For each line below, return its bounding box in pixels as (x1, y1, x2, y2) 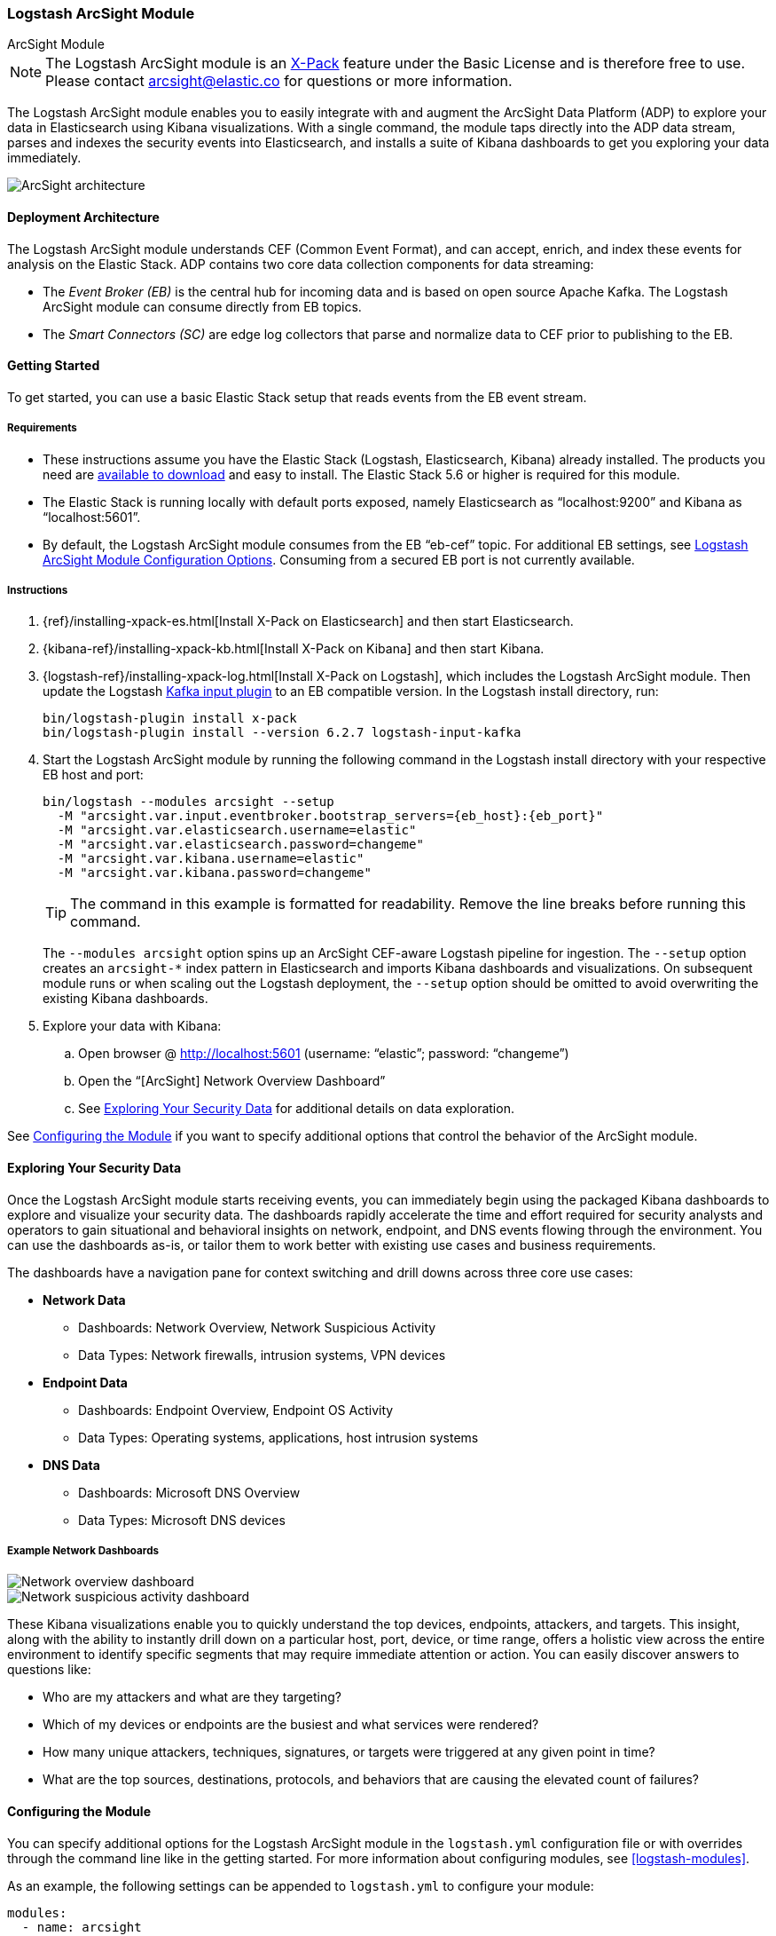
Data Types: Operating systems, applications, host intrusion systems (78, 1429, 479, 1445)
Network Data (43, 1292, 126, 1308)
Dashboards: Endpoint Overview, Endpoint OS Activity (78, 1402, 394, 1418)
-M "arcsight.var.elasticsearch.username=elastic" (57, 823, 417, 838)
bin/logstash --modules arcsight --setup (43, 794, 334, 810)
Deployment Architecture (7, 209, 160, 225)
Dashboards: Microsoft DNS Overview (78, 1484, 301, 1500)
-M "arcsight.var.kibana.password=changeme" (57, 865, 372, 881)
